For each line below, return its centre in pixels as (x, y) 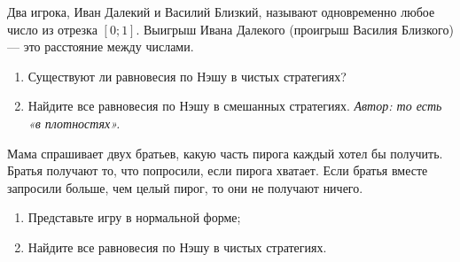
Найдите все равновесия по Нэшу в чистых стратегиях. (177, 247)
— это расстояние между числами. (101, 46)
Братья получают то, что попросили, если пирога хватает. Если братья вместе (218, 170)
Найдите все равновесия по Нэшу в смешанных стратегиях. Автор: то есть (235, 106)
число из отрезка (52, 29)
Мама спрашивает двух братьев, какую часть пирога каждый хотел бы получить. (225, 153)
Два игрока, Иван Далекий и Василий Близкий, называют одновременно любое (221, 12)
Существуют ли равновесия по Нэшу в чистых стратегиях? (187, 76)
